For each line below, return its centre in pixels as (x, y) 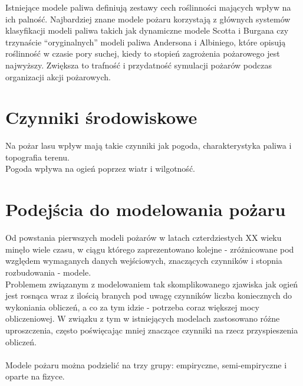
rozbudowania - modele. (48, 272)
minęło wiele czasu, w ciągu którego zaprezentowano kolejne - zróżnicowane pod (150, 249)
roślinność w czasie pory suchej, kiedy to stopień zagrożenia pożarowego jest (143, 53)
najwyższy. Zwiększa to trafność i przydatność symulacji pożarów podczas (139, 65)
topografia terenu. (37, 157)
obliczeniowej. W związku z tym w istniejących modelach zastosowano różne (143, 318)
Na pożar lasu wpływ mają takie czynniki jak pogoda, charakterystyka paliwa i (149, 145)
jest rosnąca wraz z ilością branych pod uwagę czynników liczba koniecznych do (149, 295)
